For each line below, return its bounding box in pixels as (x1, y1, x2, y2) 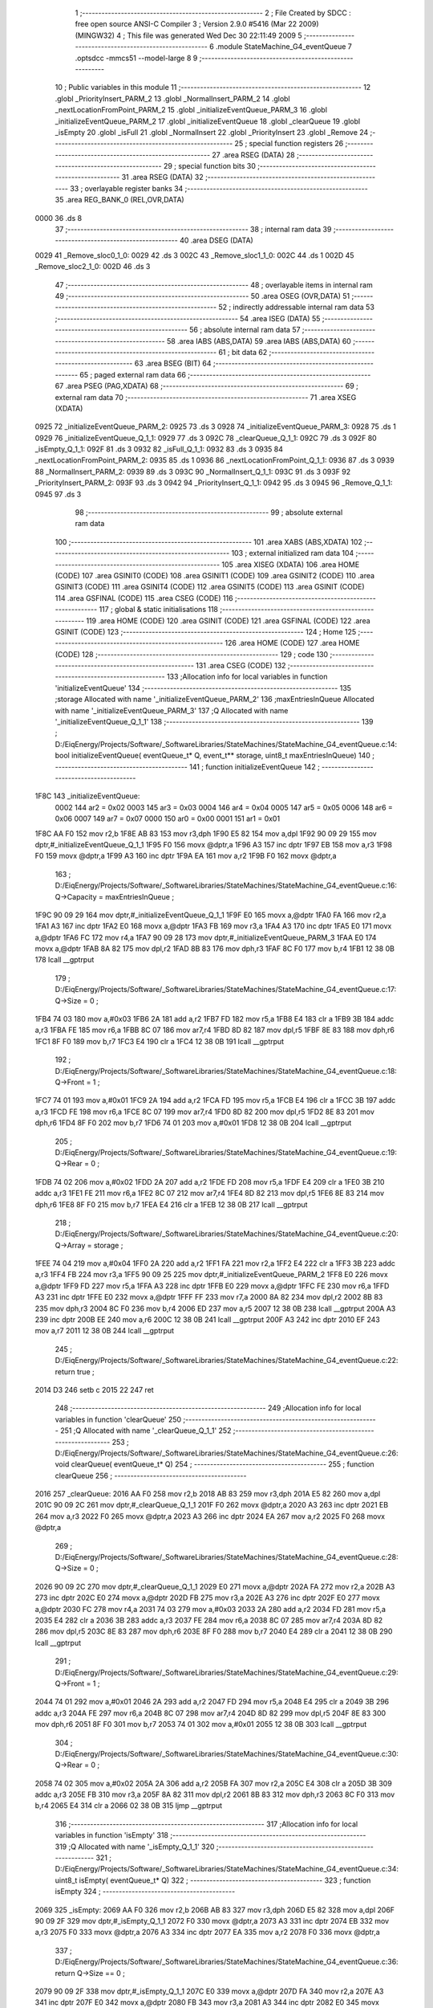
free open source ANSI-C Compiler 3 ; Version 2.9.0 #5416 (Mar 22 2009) (75, 19, 320, 29)
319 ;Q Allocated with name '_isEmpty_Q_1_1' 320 (55, 1842, 215, 1851)
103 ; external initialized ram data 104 (231, 549, 354, 558)
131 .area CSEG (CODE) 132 (195, 661, 286, 671)
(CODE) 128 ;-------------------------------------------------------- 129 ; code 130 (55, 649, 329, 659)
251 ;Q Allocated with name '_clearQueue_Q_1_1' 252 (60, 1426, 232, 1435)
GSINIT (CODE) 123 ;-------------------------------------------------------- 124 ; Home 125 (55, 626, 357, 636)
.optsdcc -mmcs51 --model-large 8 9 (75, 53, 198, 63)
